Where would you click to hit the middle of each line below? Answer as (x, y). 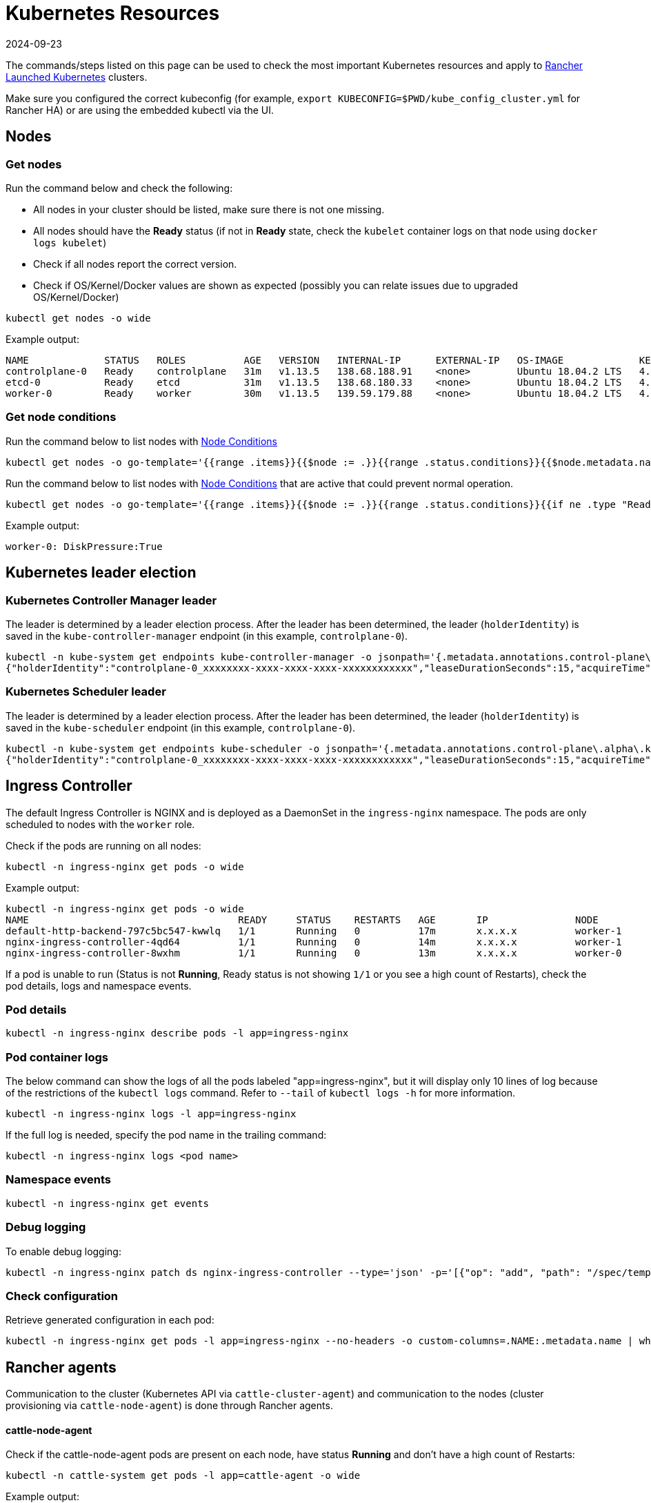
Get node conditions (61, 417)
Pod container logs (57, 1057)
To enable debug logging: (63, 1251)
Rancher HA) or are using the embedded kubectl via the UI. (140, 110)
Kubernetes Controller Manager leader (111, 600)
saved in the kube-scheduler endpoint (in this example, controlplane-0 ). (181, 727)
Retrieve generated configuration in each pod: (110, 1320)
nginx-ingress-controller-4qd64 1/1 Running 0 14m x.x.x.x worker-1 (314, 942)
